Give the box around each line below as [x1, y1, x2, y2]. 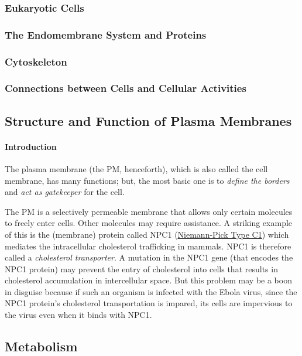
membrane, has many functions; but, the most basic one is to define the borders [5, 174, 290, 186]
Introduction [5, 140, 57, 152]
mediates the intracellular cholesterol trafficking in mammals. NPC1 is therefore [5, 239, 291, 252]
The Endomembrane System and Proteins [5, 27, 207, 42]
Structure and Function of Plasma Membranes [5, 111, 292, 129]
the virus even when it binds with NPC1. [5, 309, 152, 321]
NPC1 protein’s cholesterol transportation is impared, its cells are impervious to [5, 297, 293, 309]
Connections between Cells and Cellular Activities [5, 81, 246, 95]
